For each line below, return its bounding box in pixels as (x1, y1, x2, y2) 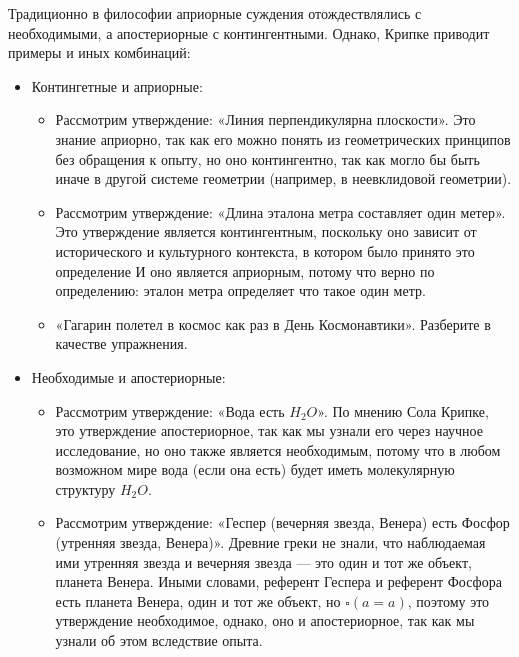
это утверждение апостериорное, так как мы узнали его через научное (55, 420, 483, 441)
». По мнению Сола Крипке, (317, 400, 489, 421)
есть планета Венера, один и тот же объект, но (55, 590, 341, 611)
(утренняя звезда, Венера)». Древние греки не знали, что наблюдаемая (55, 532, 486, 553)
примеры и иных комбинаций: (8, 42, 191, 63)
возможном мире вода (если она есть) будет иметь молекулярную (55, 459, 455, 480)
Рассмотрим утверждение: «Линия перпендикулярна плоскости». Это (55, 109, 476, 130)
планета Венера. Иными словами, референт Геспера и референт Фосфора (55, 571, 502, 592)
